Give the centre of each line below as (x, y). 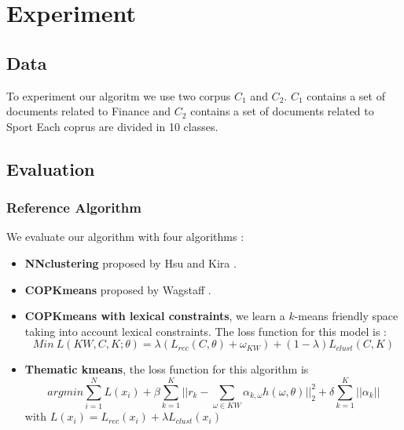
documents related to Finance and (89, 111)
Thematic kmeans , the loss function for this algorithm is (167, 369)
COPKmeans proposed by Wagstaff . (118, 289)
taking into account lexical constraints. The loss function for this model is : (206, 331)
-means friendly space (346, 316)
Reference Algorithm (74, 208)
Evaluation (51, 168)
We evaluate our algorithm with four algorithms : (125, 237)
